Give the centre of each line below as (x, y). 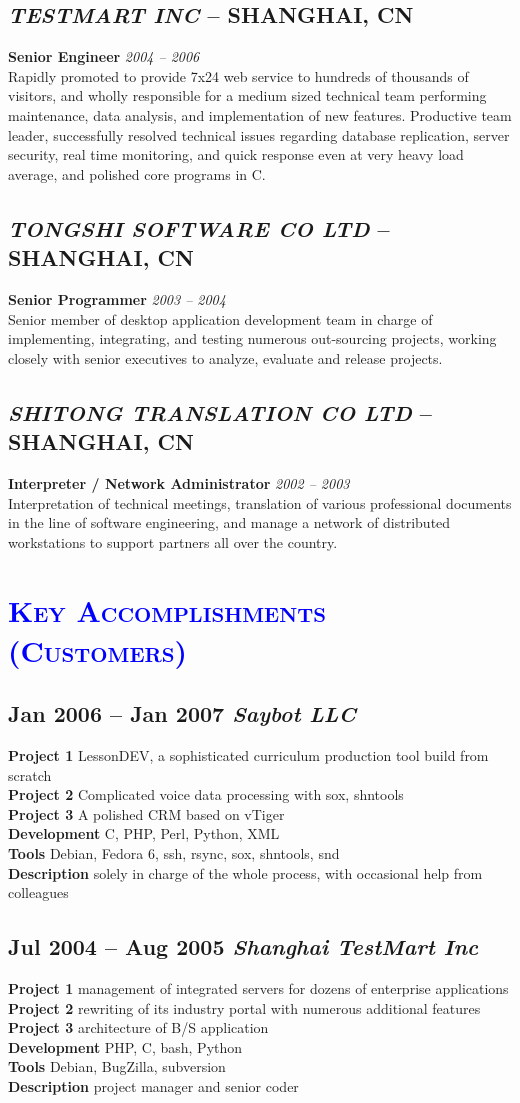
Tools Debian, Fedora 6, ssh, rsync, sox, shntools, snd (174, 853)
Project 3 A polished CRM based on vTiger (146, 813)
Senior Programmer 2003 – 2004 (117, 298)
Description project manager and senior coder (153, 1085)
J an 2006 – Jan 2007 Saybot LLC (182, 713)
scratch (30, 774)
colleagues (38, 892)
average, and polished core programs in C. (137, 173)
